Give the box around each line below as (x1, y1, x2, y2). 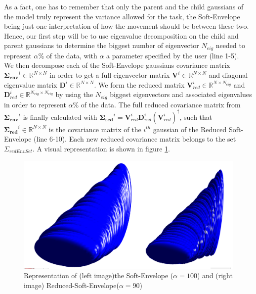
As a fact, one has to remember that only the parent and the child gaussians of (4, 1, 244, 11)
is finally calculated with (23, 111, 97, 122)
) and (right (197, 270, 233, 281)
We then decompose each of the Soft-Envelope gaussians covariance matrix (4, 60, 230, 70)
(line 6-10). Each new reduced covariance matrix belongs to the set (34, 134, 236, 144)
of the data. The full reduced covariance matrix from (81, 99, 241, 109)
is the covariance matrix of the (48, 124, 141, 134)
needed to (215, 40, 245, 50)
